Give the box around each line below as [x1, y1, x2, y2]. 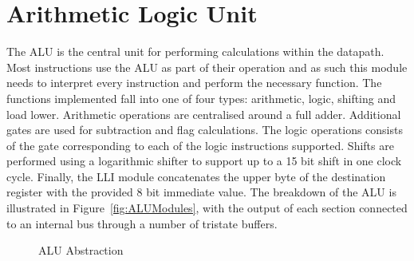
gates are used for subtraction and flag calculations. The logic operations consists [6, 121, 403, 138]
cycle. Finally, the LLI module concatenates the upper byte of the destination [6, 168, 386, 184]
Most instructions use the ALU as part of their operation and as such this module [6, 58, 408, 75]
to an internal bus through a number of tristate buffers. [6, 215, 278, 231]
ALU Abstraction [38, 242, 124, 259]
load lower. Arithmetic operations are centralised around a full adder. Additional [6, 105, 401, 122]
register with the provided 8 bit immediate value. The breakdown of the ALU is [6, 184, 396, 200]
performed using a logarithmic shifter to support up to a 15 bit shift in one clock [6, 152, 402, 169]
